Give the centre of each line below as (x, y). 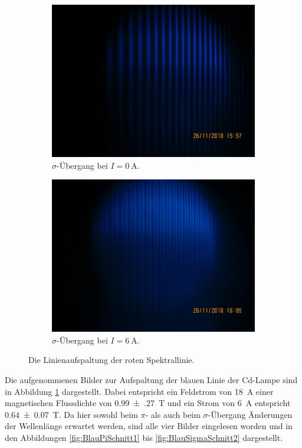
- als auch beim (173, 414)
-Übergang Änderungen (250, 414)
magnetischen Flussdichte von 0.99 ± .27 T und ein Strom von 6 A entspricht (148, 403)
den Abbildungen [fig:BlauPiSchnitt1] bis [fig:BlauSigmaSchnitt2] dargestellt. (144, 437)
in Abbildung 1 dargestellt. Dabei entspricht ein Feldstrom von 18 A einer (139, 391)
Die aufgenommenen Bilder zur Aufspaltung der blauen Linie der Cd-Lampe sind (151, 379)
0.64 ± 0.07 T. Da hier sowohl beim (71, 414)
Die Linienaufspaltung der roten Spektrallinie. (111, 360)
